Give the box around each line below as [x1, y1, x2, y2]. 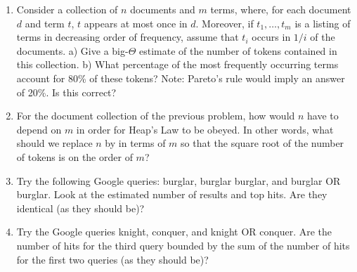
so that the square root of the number [181, 136, 344, 150]
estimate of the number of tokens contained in [138, 43, 337, 58]
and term [25, 15, 65, 30]
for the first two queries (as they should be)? [16, 252, 209, 266]
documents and [130, 2, 195, 16]
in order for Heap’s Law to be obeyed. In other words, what [76, 122, 334, 136]
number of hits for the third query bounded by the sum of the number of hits [16, 238, 350, 252]
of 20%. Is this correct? [16, 84, 117, 99]
